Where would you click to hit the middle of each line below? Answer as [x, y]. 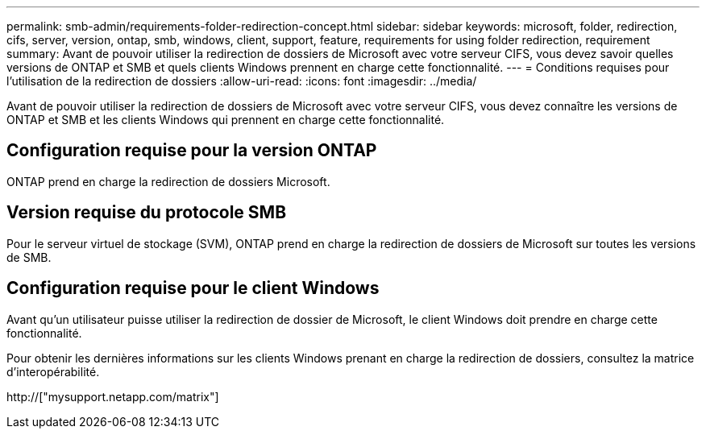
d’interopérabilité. [53, 371]
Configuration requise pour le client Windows [193, 288]
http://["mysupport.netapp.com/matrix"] [113, 396]
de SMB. [29, 257]
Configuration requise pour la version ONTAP [192, 151]
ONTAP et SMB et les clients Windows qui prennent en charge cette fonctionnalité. [226, 120]
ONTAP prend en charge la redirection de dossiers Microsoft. [168, 181]
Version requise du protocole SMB [147, 213]
